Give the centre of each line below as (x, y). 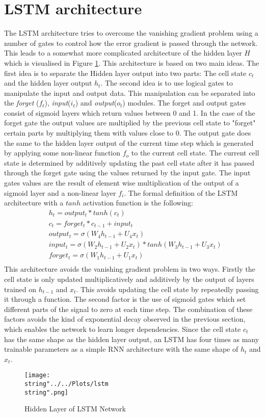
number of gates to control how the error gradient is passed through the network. (131, 43)
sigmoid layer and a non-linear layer (60, 192)
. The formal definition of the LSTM (181, 192)
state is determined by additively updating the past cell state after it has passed (129, 162)
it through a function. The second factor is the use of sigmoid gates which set (125, 299)
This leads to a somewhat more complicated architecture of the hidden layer (123, 53)
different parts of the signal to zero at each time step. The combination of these (128, 309)
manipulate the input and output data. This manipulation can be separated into (130, 93)
